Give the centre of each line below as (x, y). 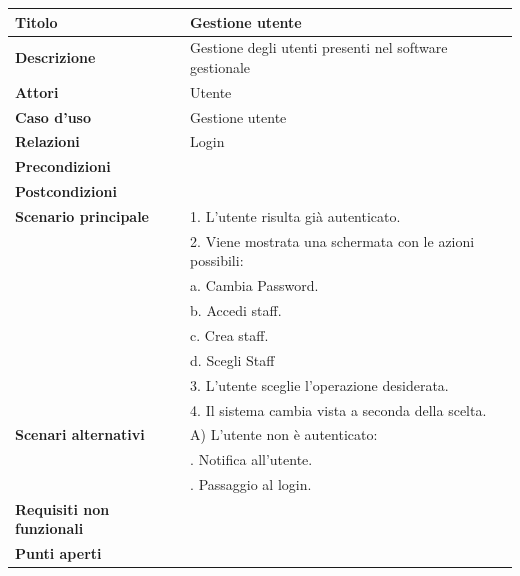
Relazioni (47, 141)
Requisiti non (62, 508)
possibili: (217, 260)
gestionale (220, 66)
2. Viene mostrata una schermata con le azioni (332, 240)
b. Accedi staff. (236, 310)
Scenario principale (82, 216)
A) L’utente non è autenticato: (284, 434)
